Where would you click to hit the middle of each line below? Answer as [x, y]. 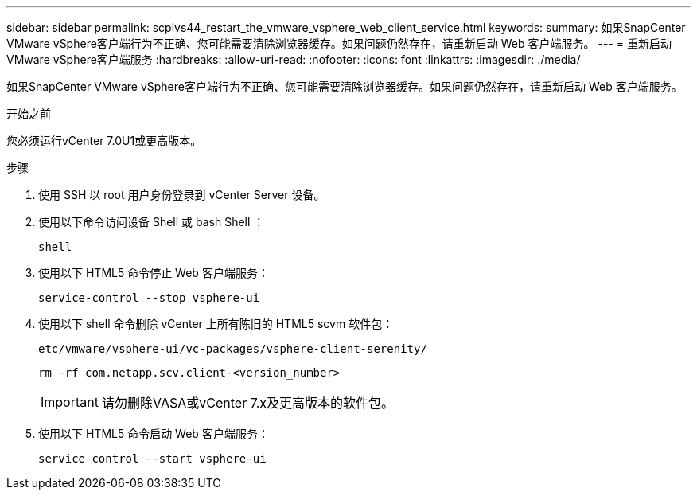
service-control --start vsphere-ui [152, 459]
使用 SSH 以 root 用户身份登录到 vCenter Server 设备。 [182, 195]
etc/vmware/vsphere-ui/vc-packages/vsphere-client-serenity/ [233, 349]
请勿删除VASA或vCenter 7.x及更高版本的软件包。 [248, 403]
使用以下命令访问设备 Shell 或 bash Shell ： [152, 222]
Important [70, 402]
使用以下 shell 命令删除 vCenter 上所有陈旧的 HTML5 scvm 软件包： [216, 324]
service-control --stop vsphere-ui [149, 298]
